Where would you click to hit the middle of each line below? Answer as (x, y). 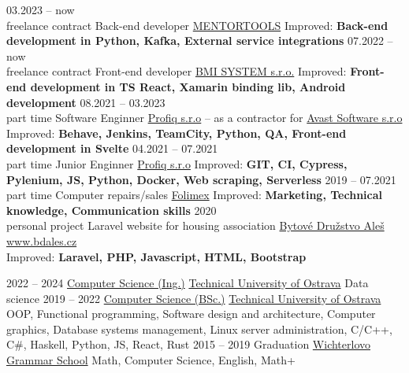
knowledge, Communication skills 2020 (112, 210)
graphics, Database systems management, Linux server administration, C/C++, (199, 329)
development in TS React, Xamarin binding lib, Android (188, 86)
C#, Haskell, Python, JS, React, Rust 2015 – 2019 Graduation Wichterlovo (188, 344)
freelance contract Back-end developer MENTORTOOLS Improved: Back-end (197, 25)
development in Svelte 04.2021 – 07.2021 (112, 148)
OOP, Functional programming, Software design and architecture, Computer (191, 314)
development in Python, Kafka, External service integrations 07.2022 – (200, 41)
